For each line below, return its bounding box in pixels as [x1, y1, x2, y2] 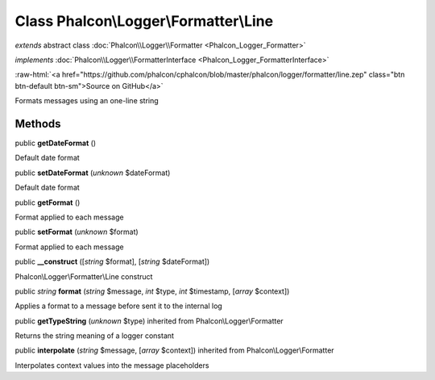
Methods [14, 117, 61, 131]
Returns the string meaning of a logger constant [14, 331, 175, 340]
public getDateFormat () [14, 138, 97, 148]
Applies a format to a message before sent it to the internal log [14, 301, 223, 311]
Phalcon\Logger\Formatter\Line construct [14, 271, 153, 282]
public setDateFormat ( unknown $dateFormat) [14, 168, 171, 177]
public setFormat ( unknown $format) [14, 227, 139, 237]
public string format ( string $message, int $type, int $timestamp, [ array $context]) [14, 286, 290, 296]
